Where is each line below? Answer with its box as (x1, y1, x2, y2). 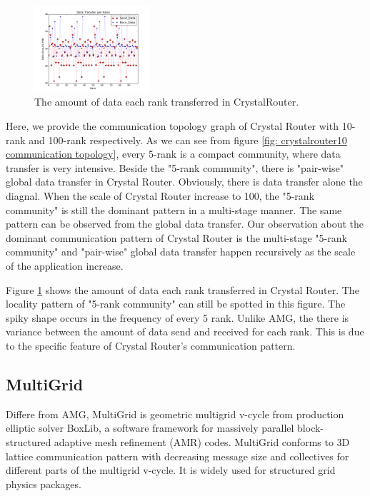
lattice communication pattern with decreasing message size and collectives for (6, 448, 349, 463)
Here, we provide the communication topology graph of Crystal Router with (6, 118, 339, 133)
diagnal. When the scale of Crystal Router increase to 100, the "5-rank (6, 188, 315, 203)
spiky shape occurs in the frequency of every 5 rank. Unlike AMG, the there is (6, 310, 349, 325)
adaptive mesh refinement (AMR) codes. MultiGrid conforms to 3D (54, 434, 350, 449)
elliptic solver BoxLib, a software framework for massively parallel (6, 420, 294, 435)
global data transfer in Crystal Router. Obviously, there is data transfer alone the (6, 174, 363, 189)
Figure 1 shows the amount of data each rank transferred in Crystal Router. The (6, 282, 359, 297)
